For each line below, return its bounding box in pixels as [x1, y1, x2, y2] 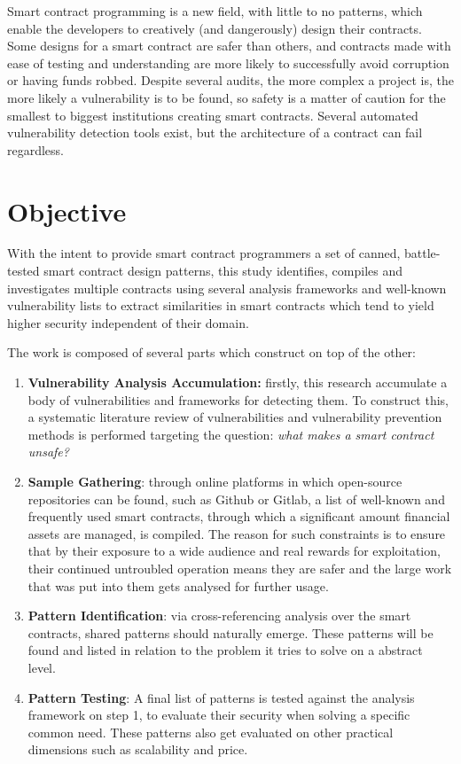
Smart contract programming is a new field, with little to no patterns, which [7, 2, 423, 19]
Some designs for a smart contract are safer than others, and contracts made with [7, 36, 451, 55]
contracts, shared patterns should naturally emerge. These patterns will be [27, 623, 434, 642]
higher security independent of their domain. [7, 313, 249, 331]
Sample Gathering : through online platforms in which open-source [27, 472, 402, 490]
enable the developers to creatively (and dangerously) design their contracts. [7, 19, 422, 37]
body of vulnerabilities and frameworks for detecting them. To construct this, [27, 390, 449, 409]
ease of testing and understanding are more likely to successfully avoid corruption [7, 53, 449, 72]
